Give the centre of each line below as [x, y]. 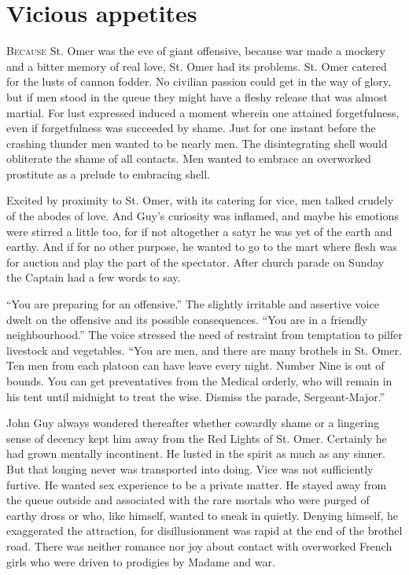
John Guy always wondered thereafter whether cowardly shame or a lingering [193, 423]
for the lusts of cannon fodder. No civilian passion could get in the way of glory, [199, 81]
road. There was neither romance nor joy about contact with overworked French [199, 546]
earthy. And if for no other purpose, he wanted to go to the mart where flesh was [202, 247]
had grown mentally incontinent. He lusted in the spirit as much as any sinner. [196, 453]
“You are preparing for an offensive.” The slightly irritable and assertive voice [193, 304]
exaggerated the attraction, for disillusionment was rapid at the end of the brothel [204, 531]
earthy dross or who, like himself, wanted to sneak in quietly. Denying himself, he [203, 515]
